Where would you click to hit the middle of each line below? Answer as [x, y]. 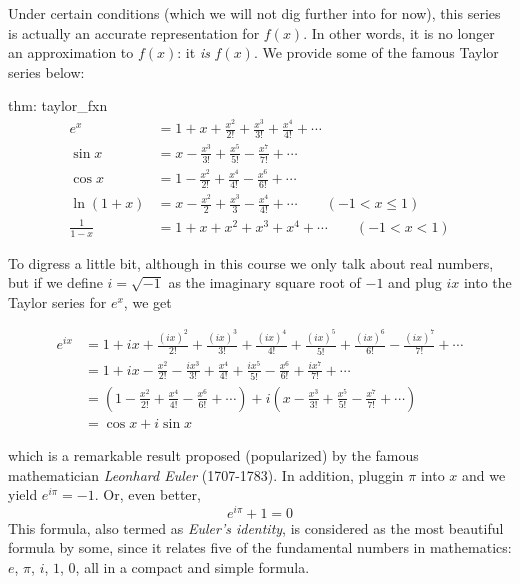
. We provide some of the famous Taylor [376, 52]
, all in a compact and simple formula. [192, 567]
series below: [46, 71]
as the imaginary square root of [264, 282]
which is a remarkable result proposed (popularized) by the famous [213, 454]
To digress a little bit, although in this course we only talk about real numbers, [251, 262]
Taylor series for [57, 301]
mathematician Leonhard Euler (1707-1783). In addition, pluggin [206, 474]
